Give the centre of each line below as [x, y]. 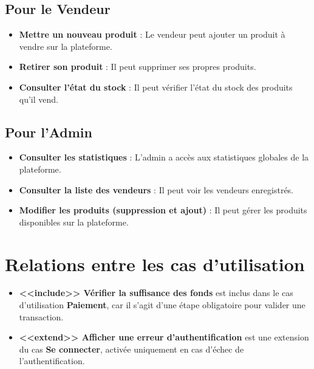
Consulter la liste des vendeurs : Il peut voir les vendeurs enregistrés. [156, 189]
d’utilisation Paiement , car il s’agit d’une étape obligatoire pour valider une [162, 305]
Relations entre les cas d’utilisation [155, 264]
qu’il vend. [39, 99]
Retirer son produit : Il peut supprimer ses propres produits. [138, 67]
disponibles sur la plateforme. [74, 222]
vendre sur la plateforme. [66, 46]
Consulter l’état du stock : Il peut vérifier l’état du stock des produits [156, 87]
